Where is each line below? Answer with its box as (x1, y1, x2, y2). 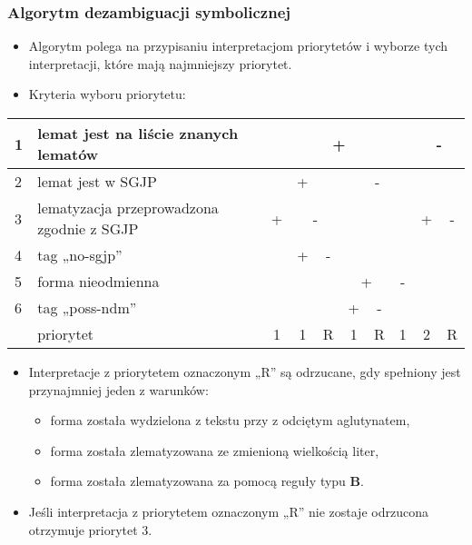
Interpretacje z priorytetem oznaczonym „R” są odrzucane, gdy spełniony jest (28, 362, 461, 381)
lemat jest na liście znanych (37, 123, 239, 144)
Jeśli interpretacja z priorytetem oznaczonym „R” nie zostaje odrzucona (28, 501, 428, 520)
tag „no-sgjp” (37, 244, 123, 265)
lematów (37, 144, 99, 164)
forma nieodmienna (37, 271, 160, 292)
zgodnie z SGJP (37, 218, 139, 239)
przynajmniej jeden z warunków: (28, 380, 209, 399)
